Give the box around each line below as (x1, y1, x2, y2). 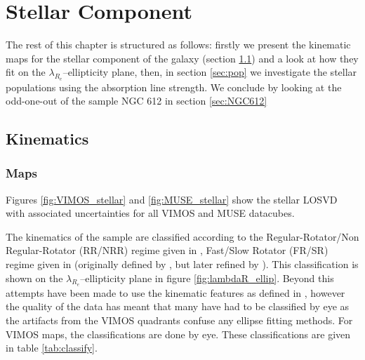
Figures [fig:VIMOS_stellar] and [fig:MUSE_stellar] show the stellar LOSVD (6, 192, 338, 206)
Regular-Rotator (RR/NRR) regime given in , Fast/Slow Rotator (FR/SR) (6, 243, 328, 258)
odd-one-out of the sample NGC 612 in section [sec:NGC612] (6, 93, 267, 108)
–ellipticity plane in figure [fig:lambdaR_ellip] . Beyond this (80, 270, 334, 285)
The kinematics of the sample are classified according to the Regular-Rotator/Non (6, 229, 359, 244)
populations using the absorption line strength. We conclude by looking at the (6, 79, 342, 94)
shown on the (6, 270, 63, 285)
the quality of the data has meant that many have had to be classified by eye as (6, 299, 350, 314)
